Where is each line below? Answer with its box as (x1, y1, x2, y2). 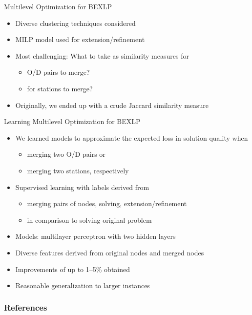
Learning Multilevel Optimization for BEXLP (4, 116, 141, 126)
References (4, 301, 47, 313)
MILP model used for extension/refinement (15, 34, 145, 44)
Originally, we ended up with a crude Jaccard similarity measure (15, 100, 209, 110)
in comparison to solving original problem (27, 214, 152, 225)
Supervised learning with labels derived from (15, 182, 149, 192)
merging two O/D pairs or (27, 149, 105, 159)
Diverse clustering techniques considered (15, 18, 136, 28)
